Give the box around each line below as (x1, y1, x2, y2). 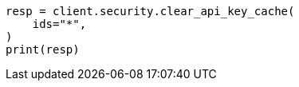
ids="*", (32, 18, 87, 30)
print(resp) (6, 43, 80, 56)
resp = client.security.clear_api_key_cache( (6, 5, 295, 18)
